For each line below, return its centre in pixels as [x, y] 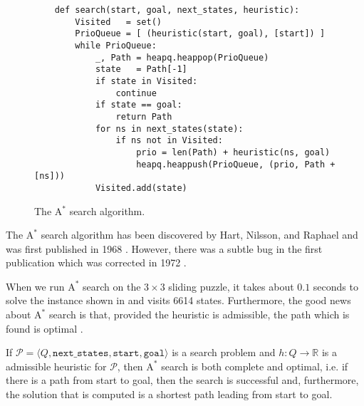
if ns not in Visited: [169, 141]
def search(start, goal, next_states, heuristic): [177, 10]
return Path [144, 116]
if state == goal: [139, 105]
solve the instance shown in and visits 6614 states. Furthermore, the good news [178, 300]
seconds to [336, 286]
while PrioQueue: [116, 45]
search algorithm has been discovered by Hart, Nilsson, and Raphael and [199, 235]
